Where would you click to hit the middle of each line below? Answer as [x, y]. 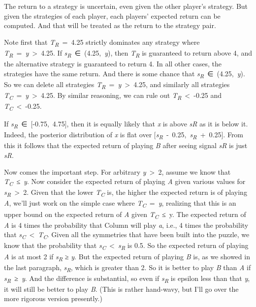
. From [233, 135]
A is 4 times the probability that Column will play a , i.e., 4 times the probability [126, 225]
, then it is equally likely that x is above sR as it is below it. [157, 124]
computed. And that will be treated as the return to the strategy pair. [110, 25]
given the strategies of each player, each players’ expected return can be [112, 15]
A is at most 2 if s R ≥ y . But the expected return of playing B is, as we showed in [127, 257]
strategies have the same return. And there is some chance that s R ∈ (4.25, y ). [125, 74]
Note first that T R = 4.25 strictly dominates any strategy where [102, 42]
